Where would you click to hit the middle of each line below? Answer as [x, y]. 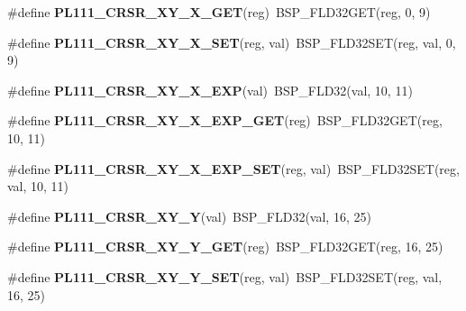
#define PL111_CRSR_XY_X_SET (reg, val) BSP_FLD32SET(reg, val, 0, [232, 42]
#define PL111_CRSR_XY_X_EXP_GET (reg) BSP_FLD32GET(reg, [225, 120]
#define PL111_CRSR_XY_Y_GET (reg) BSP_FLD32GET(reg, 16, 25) [225, 247]
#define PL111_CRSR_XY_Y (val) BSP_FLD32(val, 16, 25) [189, 216]
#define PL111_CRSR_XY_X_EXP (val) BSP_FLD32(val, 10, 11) [210, 90]
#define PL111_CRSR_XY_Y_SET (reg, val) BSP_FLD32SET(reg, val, [225, 276]
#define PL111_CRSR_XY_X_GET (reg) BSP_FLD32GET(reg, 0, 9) [219, 12]
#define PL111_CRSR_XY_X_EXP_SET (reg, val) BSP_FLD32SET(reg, [233, 168]
